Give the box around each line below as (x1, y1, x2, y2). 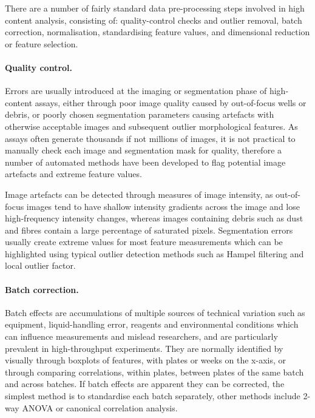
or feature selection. (5, 37, 78, 50)
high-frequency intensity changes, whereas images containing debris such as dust (5, 212, 303, 224)
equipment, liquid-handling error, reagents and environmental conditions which (5, 318, 299, 331)
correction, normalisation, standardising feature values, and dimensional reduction (5, 25, 310, 38)
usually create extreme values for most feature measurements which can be (5, 235, 283, 248)
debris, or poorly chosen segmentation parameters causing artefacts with (5, 108, 274, 121)
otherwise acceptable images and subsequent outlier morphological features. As (5, 120, 298, 132)
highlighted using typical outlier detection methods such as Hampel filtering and (5, 247, 304, 260)
